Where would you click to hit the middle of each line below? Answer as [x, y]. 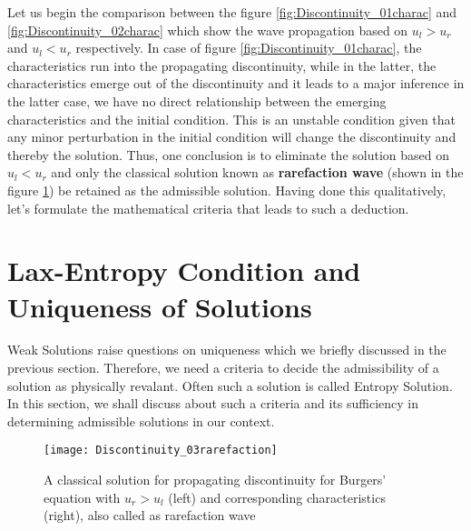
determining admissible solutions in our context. [141, 421]
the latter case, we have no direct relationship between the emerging [197, 100]
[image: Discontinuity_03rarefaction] [161, 451]
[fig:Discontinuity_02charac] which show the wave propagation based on [208, 30]
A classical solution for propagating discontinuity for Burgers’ [215, 480]
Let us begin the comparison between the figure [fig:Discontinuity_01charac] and [232, 12]
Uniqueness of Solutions [160, 306]
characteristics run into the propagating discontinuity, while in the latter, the [222, 65]
